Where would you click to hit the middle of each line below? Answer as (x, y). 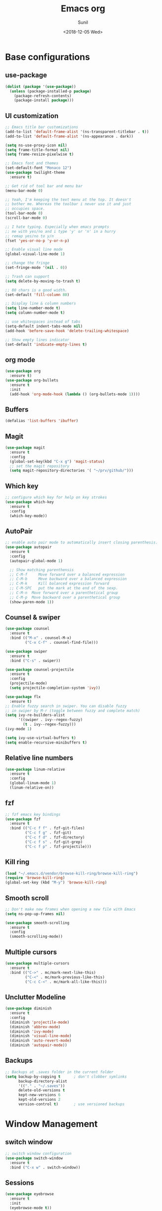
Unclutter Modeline (35, 997)
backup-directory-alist (43, 1081)
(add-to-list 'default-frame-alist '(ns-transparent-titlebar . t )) (77, 131)
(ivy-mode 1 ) (19, 729)
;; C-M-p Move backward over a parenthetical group (65, 597)
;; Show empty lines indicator (37, 340)
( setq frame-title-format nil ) (37, 150)
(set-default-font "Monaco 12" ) (38, 168)
